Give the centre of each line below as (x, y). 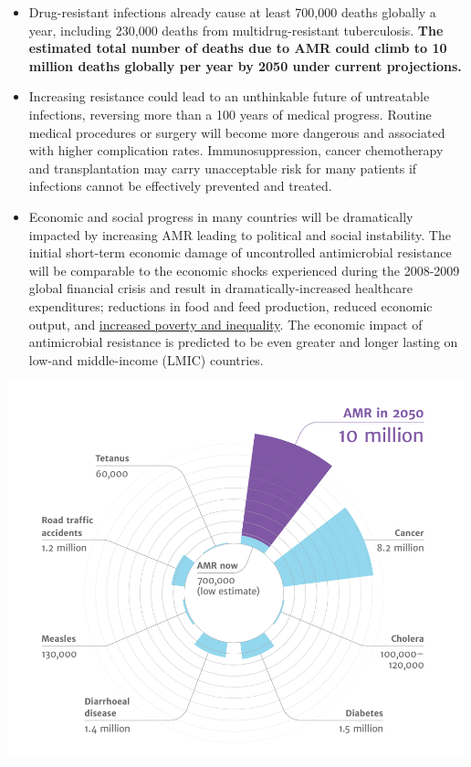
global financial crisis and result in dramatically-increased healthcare (220, 288)
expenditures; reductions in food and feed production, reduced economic (230, 305)
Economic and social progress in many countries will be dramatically (221, 216)
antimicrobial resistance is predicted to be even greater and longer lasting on (243, 342)
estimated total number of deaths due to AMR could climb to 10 (238, 48)
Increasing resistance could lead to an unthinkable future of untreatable (229, 96)
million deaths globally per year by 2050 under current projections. (245, 65)
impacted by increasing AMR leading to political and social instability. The (240, 234)
